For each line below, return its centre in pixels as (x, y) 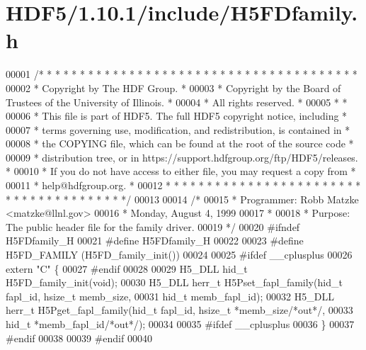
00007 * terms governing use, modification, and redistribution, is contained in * (178, 129)
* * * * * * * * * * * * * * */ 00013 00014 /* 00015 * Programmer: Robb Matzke (182, 199)
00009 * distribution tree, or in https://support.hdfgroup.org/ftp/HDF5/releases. (182, 157)
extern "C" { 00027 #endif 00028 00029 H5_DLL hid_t (127, 268)
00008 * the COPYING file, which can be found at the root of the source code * (180, 143)
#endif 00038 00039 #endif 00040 (79, 338)
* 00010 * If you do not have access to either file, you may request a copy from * (181, 171)
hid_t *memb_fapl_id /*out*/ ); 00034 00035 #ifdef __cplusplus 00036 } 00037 (180, 324)
